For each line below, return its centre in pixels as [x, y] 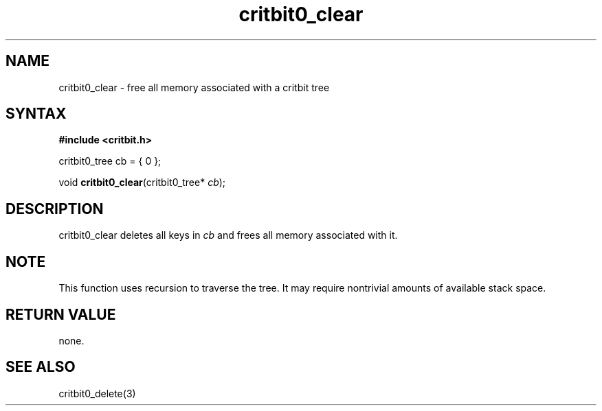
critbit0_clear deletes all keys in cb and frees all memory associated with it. [228, 235]
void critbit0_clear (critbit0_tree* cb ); [142, 183]
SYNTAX [36, 114]
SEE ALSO [41, 367]
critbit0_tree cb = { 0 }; [110, 161]
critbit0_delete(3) [97, 393]
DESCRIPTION [55, 209]
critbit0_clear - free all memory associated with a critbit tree [194, 87]
